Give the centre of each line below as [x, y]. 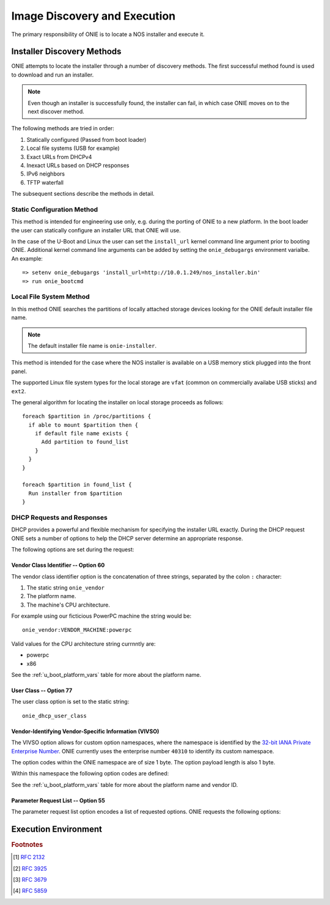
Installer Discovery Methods [66, 52]
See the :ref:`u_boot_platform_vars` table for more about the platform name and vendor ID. [125, 785]
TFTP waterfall [45, 182]
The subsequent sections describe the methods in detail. [83, 194]
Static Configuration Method [55, 209]
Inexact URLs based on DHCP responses [78, 165]
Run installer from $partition [75, 493]
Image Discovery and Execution [94, 16]
